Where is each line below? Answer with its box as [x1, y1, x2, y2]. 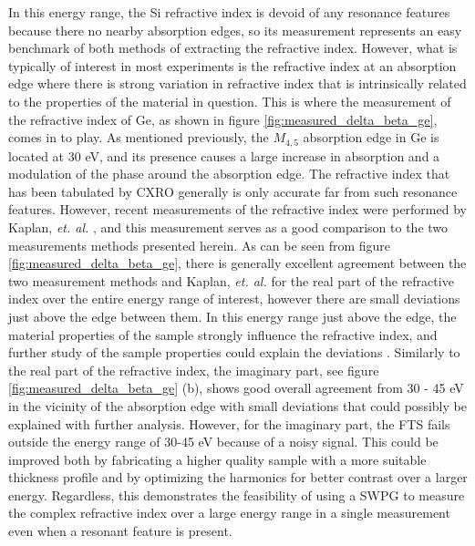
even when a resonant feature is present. [8, 521, 232, 541]
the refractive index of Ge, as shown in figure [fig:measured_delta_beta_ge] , [8, 109, 438, 129]
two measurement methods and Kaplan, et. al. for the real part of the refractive [8, 271, 454, 290]
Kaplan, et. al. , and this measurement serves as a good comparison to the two [8, 217, 449, 236]
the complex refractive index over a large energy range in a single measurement [8, 503, 450, 522]
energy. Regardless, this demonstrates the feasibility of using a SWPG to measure [8, 485, 465, 504]
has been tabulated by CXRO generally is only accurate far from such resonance [8, 181, 458, 201]
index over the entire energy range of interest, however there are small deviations [8, 289, 460, 308]
